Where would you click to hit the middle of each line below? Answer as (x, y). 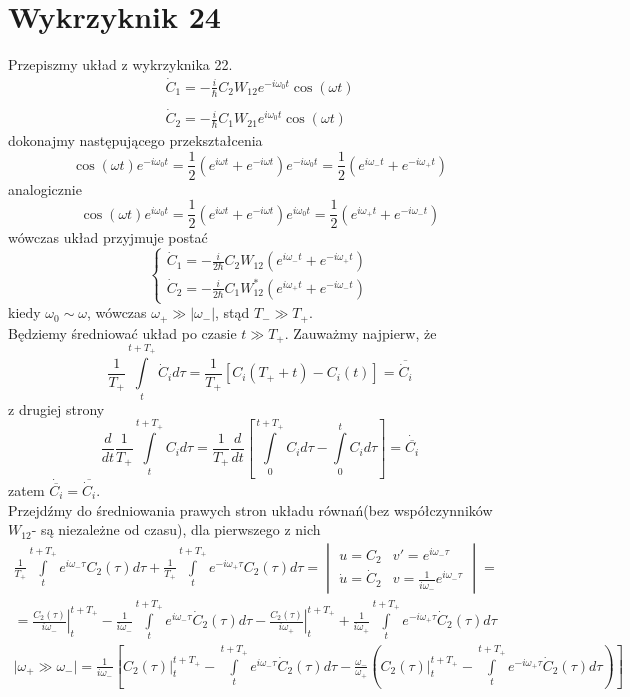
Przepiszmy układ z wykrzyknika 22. (120, 64)
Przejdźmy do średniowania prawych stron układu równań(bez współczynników (250, 509)
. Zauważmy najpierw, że (360, 332)
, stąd (232, 312)
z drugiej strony (56, 408)
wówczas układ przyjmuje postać (108, 237)
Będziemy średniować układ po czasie (122, 332)
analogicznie (45, 188)
